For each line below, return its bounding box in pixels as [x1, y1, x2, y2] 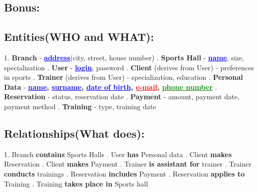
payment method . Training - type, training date [4, 101, 156, 111]
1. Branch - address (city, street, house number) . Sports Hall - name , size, [4, 52, 244, 62]
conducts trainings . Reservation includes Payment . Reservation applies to [4, 168, 245, 179]
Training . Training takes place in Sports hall [4, 178, 148, 189]
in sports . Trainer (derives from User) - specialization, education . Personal [4, 72, 243, 82]
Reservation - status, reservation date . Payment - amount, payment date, [4, 91, 240, 102]
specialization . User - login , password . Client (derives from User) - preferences [4, 62, 254, 72]
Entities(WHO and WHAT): [4, 29, 154, 44]
